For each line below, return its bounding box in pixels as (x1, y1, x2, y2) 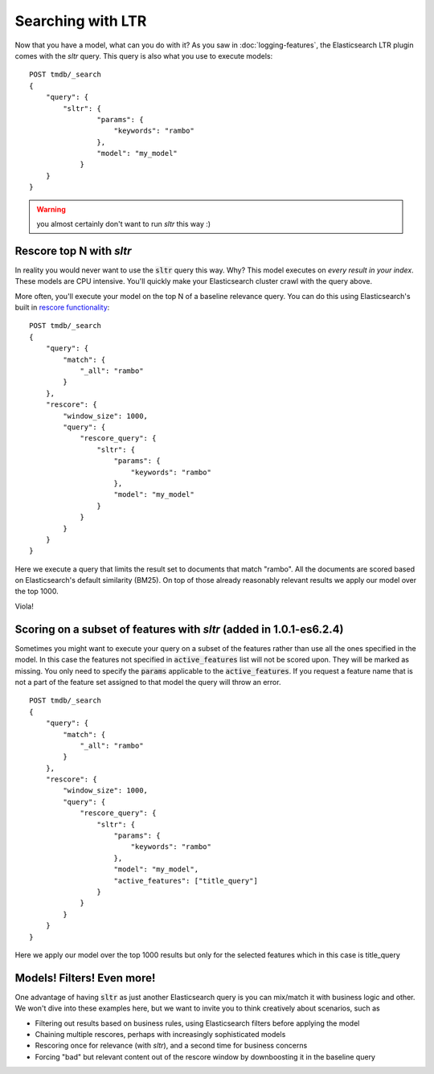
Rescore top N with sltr (14, 244, 132, 257)
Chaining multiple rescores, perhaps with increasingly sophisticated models (35, 1030, 286, 1039)
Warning (36, 204, 66, 214)
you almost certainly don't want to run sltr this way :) (36, 219, 211, 229)
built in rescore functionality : (14, 302, 110, 313)
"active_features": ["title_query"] (113, 876, 259, 885)
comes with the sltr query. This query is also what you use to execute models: (14, 51, 273, 60)
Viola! (14, 601, 34, 611)
